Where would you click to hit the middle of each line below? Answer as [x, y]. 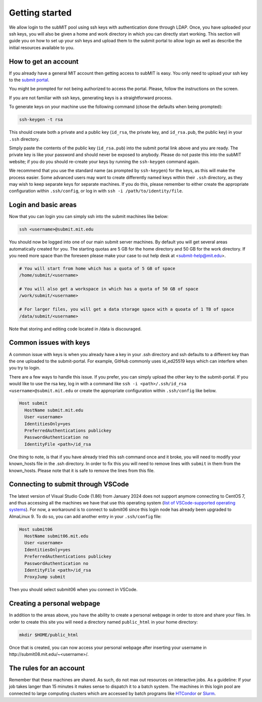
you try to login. [25, 368]
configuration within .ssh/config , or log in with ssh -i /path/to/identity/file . [96, 191]
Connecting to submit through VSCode [69, 484]
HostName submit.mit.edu [54, 410]
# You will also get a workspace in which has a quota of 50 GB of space [109, 289]
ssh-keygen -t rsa [41, 120]
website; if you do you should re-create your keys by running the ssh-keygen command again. [104, 162]
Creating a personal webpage [55, 603]
